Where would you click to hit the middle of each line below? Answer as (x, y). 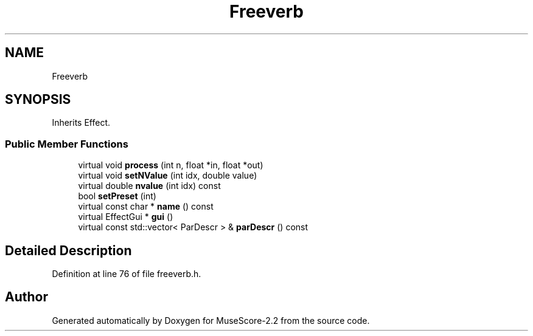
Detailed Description (68, 250)
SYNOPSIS (38, 100)
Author (26, 297)
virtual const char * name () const (146, 207)
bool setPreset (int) (117, 196)
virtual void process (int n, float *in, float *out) (171, 165)
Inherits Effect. (81, 123)
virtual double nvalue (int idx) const (149, 186)
